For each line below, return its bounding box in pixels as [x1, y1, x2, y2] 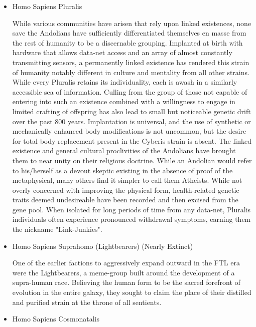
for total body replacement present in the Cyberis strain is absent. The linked [12, 135, 251, 146]
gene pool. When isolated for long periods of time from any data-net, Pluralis [12, 204, 251, 214]
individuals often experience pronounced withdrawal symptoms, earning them [12, 214, 251, 224]
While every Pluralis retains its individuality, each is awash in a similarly [12, 77, 237, 87]
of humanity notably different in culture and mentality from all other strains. [12, 67, 249, 77]
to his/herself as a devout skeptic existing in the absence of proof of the [12, 165, 233, 175]
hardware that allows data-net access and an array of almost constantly [12, 47, 232, 58]
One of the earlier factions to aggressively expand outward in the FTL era [12, 257, 240, 268]
